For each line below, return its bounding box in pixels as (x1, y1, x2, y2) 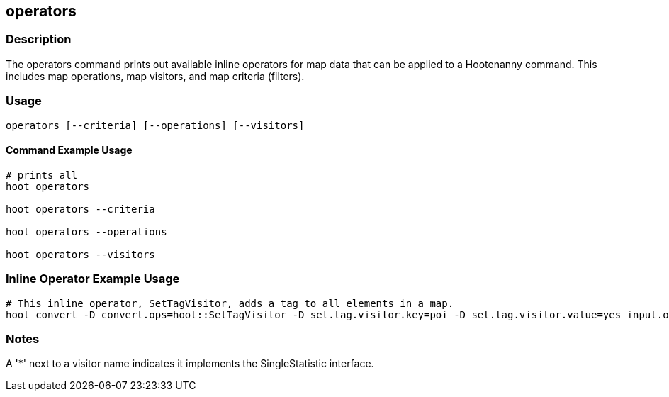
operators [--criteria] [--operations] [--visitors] (6, 119, 305, 131)
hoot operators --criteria (6, 203, 155, 215)
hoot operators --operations (6, 225, 167, 237)
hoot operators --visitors (6, 248, 155, 260)
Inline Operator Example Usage (6, 272, 180, 286)
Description (6, 32, 72, 47)
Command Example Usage (6, 144, 133, 157)
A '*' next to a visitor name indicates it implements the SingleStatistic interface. (6, 357, 374, 370)
